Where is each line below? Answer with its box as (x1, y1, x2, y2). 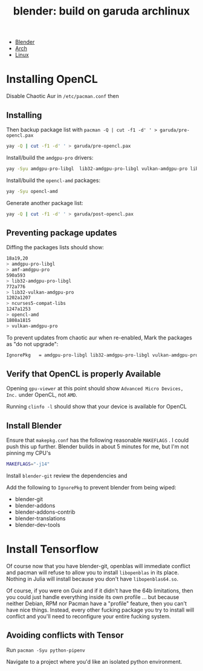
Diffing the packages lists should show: (6, 244, 105, 251)
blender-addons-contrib (14, 508, 76, 516)
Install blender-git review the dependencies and (6, 472, 128, 479)
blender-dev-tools (14, 522, 60, 528)
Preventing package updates (6, 227, 117, 238)
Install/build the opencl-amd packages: (6, 177, 101, 184)
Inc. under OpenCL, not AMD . (6, 391, 77, 399)
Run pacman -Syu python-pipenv (6, 646, 86, 653)
